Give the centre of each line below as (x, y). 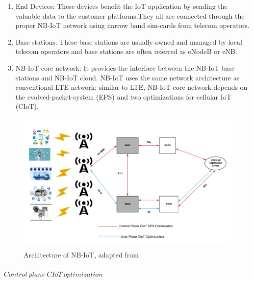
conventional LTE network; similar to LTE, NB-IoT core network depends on (131, 87)
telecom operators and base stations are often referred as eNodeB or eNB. (126, 51)
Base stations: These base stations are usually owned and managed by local (129, 41)
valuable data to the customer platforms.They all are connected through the (130, 15)
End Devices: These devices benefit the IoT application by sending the (121, 6)
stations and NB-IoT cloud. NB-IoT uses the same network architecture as (127, 77)
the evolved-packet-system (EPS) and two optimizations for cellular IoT (123, 96)
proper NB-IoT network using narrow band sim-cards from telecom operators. (132, 25)
